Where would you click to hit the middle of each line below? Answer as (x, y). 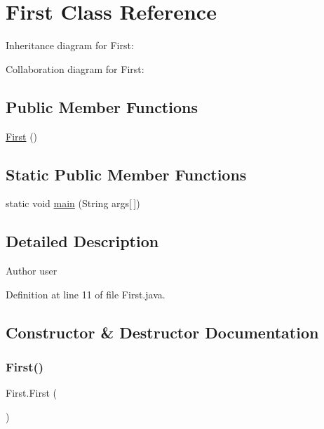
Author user (32, 271)
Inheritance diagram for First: (70, 45)
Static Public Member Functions (126, 174)
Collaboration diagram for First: (75, 68)
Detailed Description (82, 241)
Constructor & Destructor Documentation (162, 332)
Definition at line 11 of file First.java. (86, 294)
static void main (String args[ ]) (73, 203)
